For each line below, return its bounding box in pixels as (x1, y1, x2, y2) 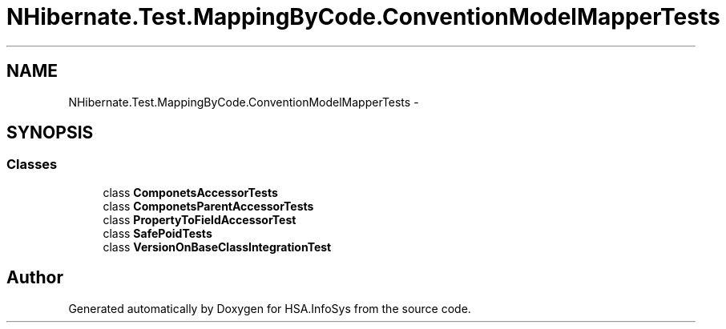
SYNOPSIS (6, 122, 94, 143)
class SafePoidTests (103, 226, 212, 240)
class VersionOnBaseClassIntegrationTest (103, 239, 332, 254)
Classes (6, 156, 58, 173)
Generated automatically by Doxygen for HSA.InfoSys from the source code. (68, 301, 471, 315)
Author (6, 267, 63, 288)
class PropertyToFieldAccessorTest (103, 212, 296, 227)
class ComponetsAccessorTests (103, 185, 278, 199)
